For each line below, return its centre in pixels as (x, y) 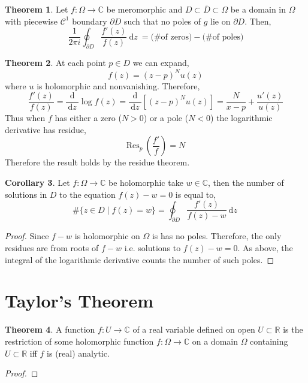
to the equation (87, 194)
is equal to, (196, 194)
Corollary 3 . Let (37, 182)
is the (293, 329)
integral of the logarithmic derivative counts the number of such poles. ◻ (140, 259)
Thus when (25, 118)
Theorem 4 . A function (50, 329)
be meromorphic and (144, 9)
